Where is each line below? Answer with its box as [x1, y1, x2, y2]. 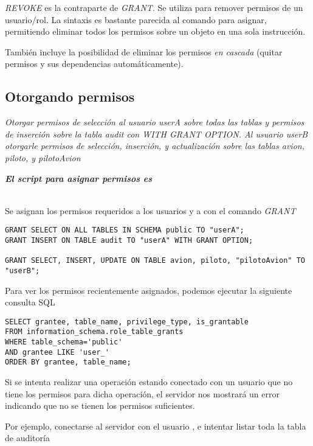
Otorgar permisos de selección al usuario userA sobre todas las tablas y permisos [5, 116, 304, 128]
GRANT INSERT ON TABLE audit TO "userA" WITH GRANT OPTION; [5, 235, 253, 245]
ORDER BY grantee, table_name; [5, 358, 131, 367]
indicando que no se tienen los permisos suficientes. [5, 399, 195, 412]
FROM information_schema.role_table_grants [5, 327, 184, 336]
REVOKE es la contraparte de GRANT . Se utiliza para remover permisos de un [5, 1, 303, 13]
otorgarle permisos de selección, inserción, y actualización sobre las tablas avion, [5, 139, 304, 152]
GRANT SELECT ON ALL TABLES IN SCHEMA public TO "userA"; [5, 226, 244, 235]
